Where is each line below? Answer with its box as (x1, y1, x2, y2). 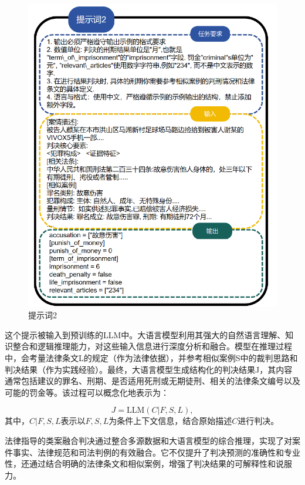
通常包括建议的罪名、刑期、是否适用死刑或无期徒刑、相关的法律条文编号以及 (5, 375, 300, 387)
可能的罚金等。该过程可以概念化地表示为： (5, 386, 169, 398)
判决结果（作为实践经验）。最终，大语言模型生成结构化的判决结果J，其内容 (5, 363, 293, 375)
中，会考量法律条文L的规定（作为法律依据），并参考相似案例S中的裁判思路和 (5, 352, 298, 364)
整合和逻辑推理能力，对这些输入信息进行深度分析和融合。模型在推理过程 (12, 340, 292, 352)
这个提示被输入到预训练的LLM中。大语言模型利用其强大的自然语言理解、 (5, 328, 286, 341)
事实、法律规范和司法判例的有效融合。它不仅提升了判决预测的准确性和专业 (12, 446, 300, 458)
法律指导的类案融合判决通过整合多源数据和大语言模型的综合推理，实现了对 (5, 435, 292, 446)
